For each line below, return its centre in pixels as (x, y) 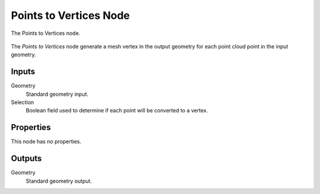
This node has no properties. (46, 141)
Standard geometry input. (57, 94)
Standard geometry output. (59, 181)
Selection (23, 102)
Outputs (26, 159)
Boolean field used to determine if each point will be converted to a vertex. (117, 111)
